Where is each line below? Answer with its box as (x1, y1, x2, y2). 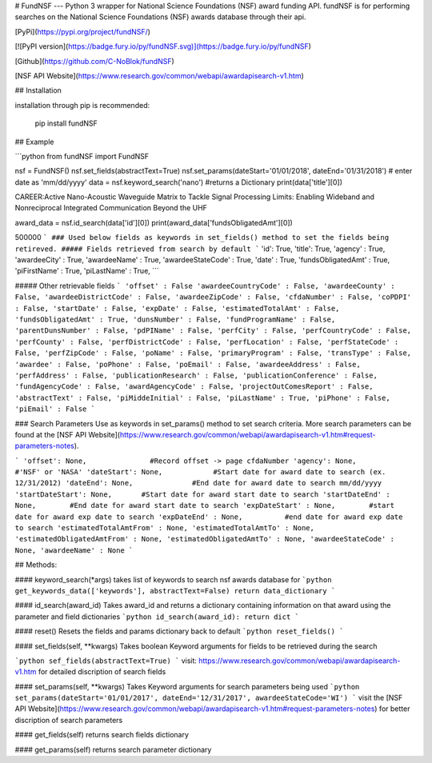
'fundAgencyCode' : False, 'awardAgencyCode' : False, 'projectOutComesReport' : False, (14, 382, 374, 391)
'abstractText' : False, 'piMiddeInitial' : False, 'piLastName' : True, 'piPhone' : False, (14, 393, 391, 402)
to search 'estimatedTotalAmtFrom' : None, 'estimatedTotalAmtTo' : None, (14, 524, 315, 533)
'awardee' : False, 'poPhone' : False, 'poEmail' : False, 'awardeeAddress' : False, (14, 360, 362, 369)
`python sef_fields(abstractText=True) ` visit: (14, 656, 198, 665)
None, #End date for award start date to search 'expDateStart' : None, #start (14, 501, 395, 510)
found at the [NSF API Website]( (14, 429, 120, 439)
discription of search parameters (14, 715, 123, 725)
